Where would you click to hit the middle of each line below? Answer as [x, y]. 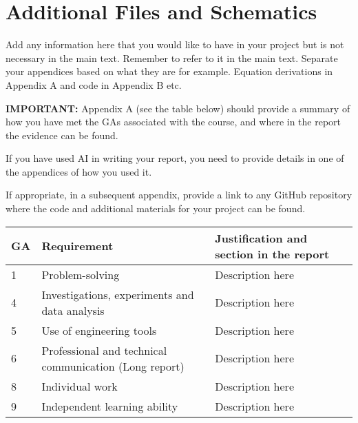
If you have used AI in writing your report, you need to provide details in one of [175, 158]
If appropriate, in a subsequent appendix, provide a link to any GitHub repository [179, 195]
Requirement [77, 246]
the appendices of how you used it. [79, 171]
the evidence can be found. [62, 135]
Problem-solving [81, 274]
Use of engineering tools [99, 330]
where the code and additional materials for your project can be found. [156, 208]
